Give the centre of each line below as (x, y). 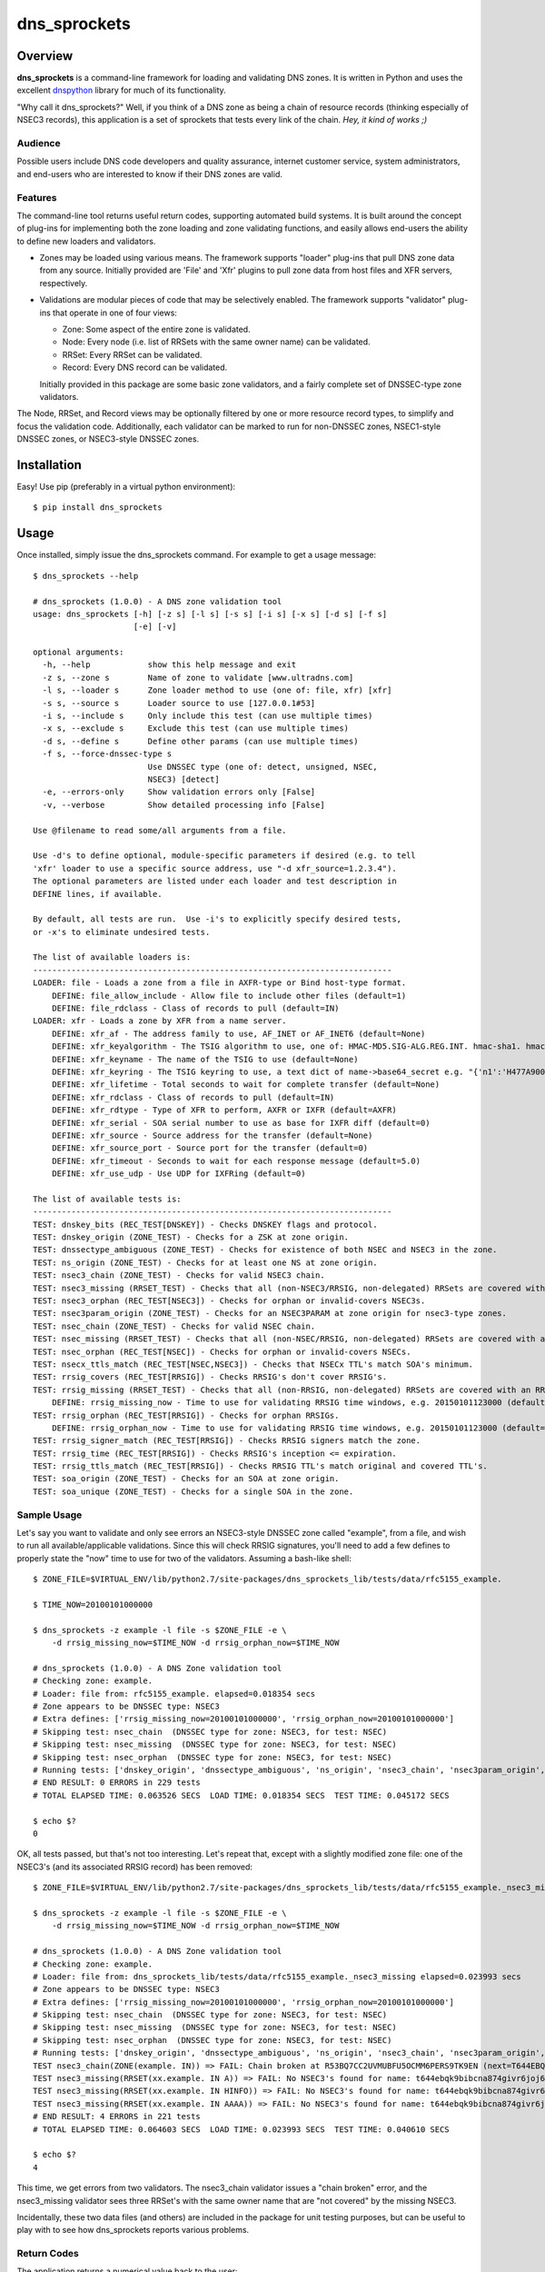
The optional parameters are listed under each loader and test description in (215, 881)
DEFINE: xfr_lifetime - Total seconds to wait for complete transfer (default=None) (246, 1085)
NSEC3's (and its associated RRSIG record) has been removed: (135, 1867)
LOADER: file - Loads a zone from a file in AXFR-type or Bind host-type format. (220, 983)
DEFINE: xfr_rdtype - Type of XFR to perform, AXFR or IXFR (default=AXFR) (224, 1110)
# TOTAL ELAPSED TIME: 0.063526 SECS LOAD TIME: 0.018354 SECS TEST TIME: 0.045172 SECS (241, 1795)
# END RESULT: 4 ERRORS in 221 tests (117, 2117)
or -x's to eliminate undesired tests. (122, 932)
